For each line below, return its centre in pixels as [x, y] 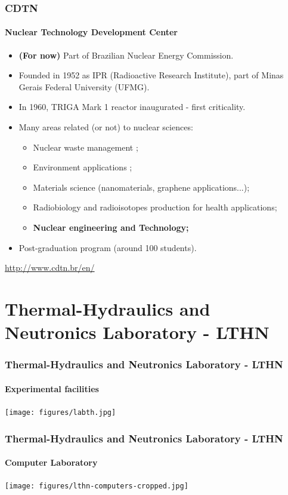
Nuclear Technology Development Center [91, 32]
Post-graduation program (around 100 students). [108, 247]
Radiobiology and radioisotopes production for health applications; [155, 207]
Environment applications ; [83, 167]
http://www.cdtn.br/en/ [50, 268]
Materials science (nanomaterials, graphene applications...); [141, 187]
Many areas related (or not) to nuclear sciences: [106, 127]
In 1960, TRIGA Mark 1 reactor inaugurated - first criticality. [132, 107]
